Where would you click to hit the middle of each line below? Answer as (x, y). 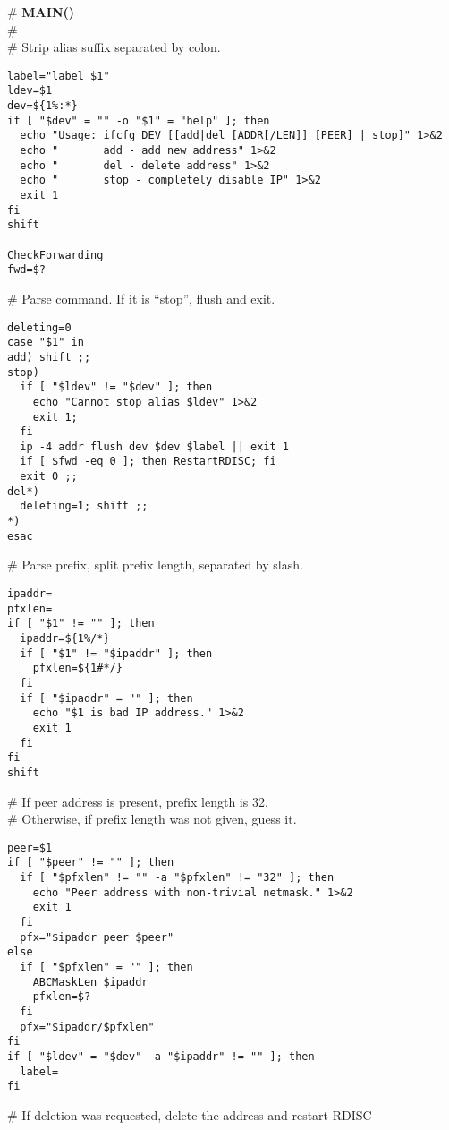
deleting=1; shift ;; (84, 506)
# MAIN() (41, 12)
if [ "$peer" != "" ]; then (91, 863)
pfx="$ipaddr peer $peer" (97, 937)
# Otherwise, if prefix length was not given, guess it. (152, 819)
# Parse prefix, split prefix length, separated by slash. (155, 565)
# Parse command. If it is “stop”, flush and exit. (141, 298)
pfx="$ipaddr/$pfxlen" (87, 1027)
